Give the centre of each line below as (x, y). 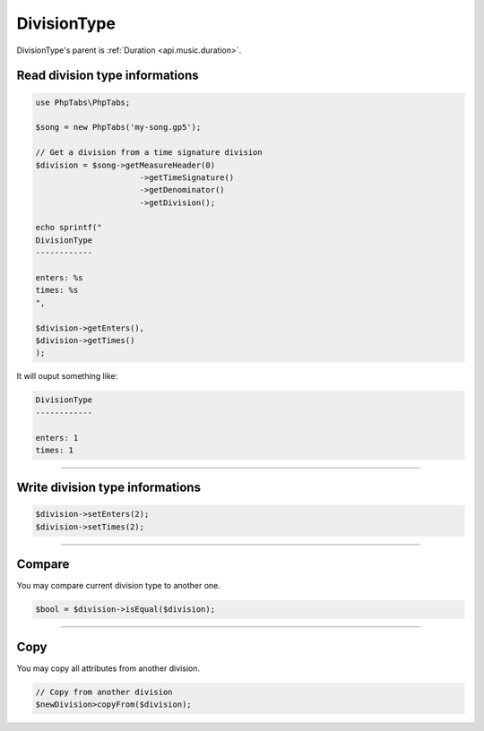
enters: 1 (57, 438)
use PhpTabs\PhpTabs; (83, 102)
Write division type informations (109, 488)
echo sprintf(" (69, 228)
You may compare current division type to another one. (119, 586)
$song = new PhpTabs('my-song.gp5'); (118, 127)
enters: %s (59, 278)
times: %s (57, 290)
